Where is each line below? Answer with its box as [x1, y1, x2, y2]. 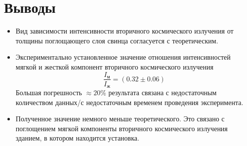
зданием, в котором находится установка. [15, 133, 139, 143]
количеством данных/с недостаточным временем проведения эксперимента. [15, 97, 244, 107]
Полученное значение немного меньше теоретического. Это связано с [15, 113, 225, 124]
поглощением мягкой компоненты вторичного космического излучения [15, 123, 228, 133]
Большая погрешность [15, 87, 82, 98]
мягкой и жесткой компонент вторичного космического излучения [15, 61, 213, 72]
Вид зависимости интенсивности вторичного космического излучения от [15, 26, 234, 36]
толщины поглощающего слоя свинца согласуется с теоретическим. [15, 35, 218, 45]
